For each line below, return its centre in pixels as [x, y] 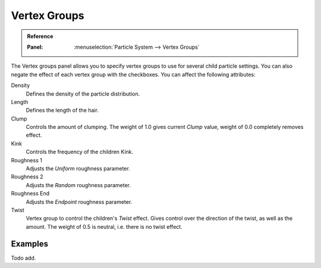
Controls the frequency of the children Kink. [80, 152]
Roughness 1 [27, 160]
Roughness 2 [27, 177]
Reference [40, 36]
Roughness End [30, 194]
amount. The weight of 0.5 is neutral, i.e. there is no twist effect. [104, 226]
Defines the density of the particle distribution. [83, 94]
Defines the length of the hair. [62, 111]
